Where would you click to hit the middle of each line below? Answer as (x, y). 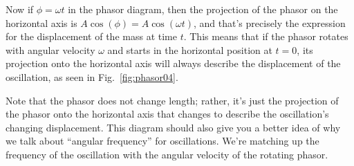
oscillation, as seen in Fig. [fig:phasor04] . (92, 76)
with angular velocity (50, 49)
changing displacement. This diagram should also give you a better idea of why (173, 127)
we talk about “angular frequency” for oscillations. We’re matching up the (162, 141)
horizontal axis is (41, 22)
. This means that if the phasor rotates (266, 36)
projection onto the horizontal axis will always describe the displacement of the (173, 63)
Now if (20, 9)
